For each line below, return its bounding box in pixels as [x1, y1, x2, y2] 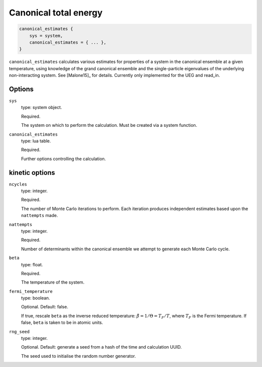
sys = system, [29, 33, 63, 38]
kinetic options [9, 168, 55, 177]
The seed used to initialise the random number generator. [21, 353, 136, 359]
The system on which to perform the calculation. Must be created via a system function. [21, 122, 197, 128]
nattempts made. [21, 213, 58, 218]
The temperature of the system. [21, 279, 85, 285]
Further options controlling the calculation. [21, 155, 106, 162]
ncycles [9, 182, 28, 187]
